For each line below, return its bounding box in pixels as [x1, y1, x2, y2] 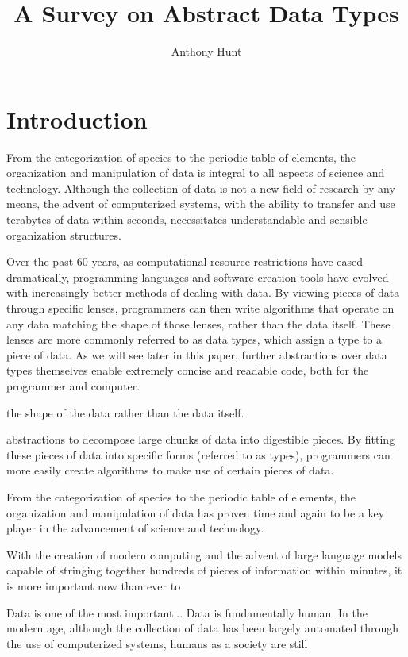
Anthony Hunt [171, 43, 242, 60]
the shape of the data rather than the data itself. [6, 404, 244, 421]
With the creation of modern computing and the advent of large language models [6, 546, 402, 563]
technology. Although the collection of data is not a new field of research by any [6, 179, 395, 196]
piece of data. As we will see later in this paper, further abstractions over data [6, 346, 387, 363]
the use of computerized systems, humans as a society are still [6, 635, 308, 651]
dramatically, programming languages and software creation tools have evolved [6, 268, 389, 285]
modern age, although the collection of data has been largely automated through [6, 620, 399, 636]
